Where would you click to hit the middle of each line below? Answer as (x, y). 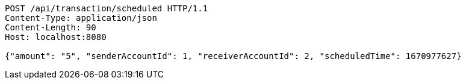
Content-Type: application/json (81, 18)
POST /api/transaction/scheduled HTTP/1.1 (107, 8)
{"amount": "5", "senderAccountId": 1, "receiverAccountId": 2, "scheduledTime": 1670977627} (233, 56)
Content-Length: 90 (51, 27)
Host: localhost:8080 (56, 37)
